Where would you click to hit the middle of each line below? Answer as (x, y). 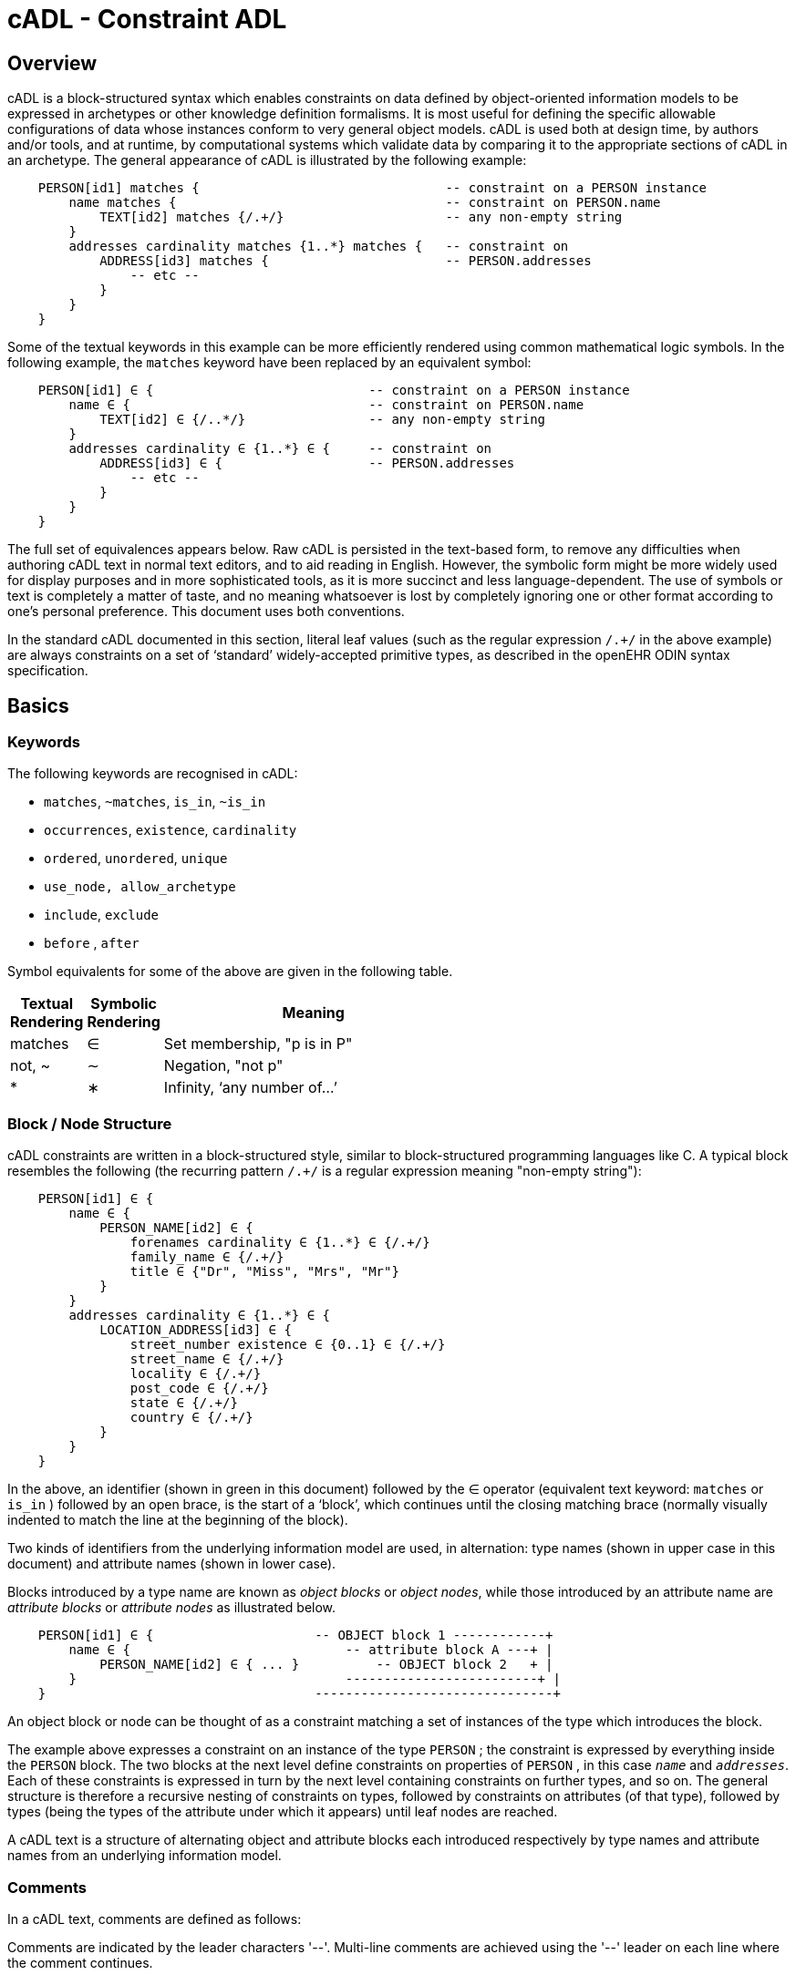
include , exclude (102, 915)
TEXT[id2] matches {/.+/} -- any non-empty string (361, 217)
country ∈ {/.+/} (191, 1418)
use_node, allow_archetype (140, 887)
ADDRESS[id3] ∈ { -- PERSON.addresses (307, 463)
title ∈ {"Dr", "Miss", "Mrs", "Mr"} (264, 1272)
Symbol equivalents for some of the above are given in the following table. (230, 972)
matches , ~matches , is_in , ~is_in (155, 802)
